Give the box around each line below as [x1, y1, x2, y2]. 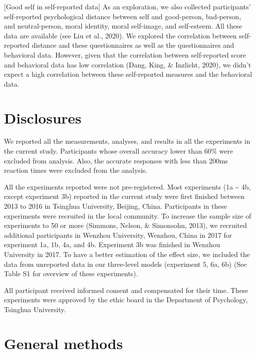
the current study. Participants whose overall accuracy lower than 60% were [4, 146, 233, 156]
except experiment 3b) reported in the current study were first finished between [4, 191, 245, 201]
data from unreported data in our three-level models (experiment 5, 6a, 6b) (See [4, 258, 247, 269]
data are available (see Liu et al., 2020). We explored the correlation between [4, 30, 237, 40]
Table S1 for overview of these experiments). [4, 268, 138, 279]
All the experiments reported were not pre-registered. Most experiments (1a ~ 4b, [4, 181, 251, 192]
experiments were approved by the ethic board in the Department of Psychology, [4, 294, 248, 305]
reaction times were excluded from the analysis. [4, 165, 147, 175]
